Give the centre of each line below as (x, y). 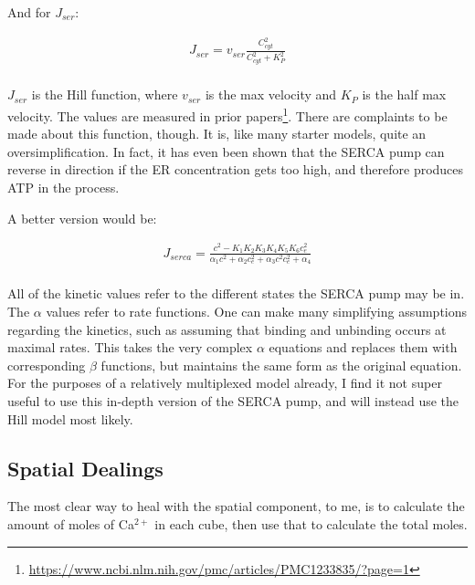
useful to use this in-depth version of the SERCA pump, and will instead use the (233, 400)
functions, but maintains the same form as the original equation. (281, 365)
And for (29, 12)
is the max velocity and (271, 94)
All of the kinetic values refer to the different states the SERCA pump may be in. (236, 293)
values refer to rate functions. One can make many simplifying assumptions (257, 312)
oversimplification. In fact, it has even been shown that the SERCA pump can (226, 151)
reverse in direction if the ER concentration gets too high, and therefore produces (236, 169)
